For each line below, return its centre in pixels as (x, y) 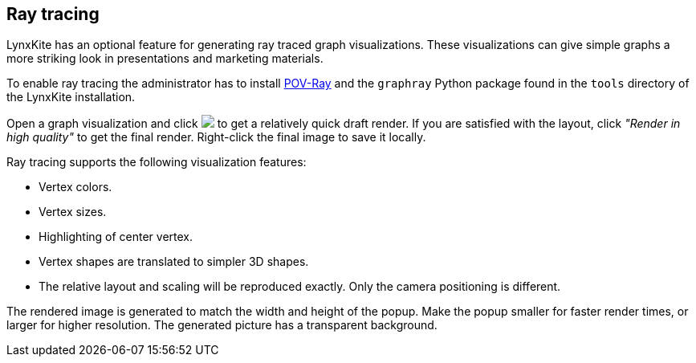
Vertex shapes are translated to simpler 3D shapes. (174, 262)
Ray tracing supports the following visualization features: (157, 162)
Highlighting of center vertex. (116, 237)
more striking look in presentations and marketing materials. (165, 59)
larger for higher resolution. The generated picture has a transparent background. (222, 325)
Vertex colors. (75, 187)
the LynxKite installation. (71, 97)
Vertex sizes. (73, 212)
